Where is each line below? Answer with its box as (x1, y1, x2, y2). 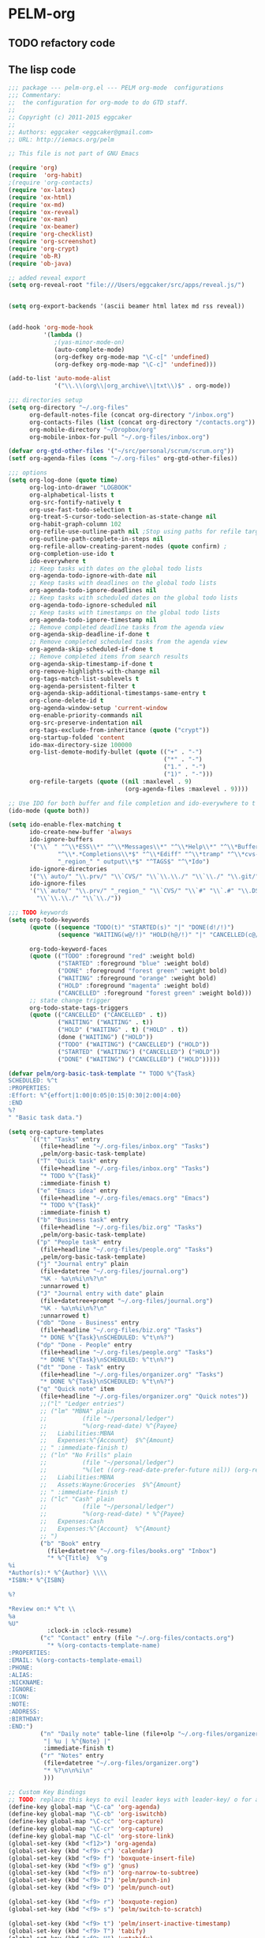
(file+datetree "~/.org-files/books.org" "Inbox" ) (47, 1547, 217, 1555)
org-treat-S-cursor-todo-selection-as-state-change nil (28, 513, 217, 521)
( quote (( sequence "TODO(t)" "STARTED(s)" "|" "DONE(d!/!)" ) (28, 923, 235, 931)
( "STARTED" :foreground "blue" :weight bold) (58, 960, 211, 968)
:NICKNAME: (8, 1678, 44, 1687)
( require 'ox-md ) (8, 201, 65, 209)
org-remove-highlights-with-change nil (28, 667, 160, 675)
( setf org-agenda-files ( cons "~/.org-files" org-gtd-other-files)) (8, 455, 238, 463)
